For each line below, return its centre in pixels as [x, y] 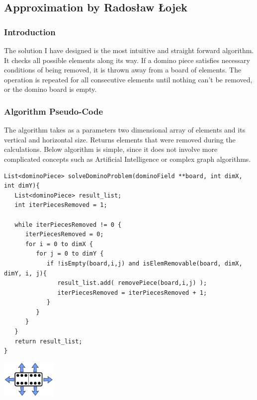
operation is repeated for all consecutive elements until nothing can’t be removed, [128, 79]
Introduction [30, 32]
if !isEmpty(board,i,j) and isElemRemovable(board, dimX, [144, 263]
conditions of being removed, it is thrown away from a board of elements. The [123, 70]
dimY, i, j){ [25, 273]
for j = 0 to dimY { [70, 254]
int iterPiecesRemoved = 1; [61, 205]
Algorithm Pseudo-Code [54, 111]
